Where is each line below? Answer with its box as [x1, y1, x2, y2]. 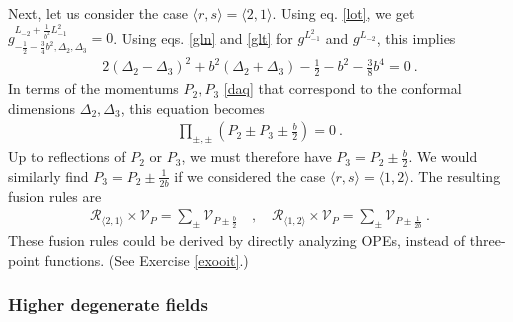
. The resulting [409, 165, 501, 186]
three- [469, 230, 506, 251]
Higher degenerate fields [8, 292, 208, 317]
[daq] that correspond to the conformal [223, 78, 462, 99]
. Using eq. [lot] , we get [272, 3, 415, 23]
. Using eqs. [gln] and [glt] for [113, 27, 293, 48]
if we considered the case [174, 165, 326, 186]
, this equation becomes [120, 97, 265, 118]
